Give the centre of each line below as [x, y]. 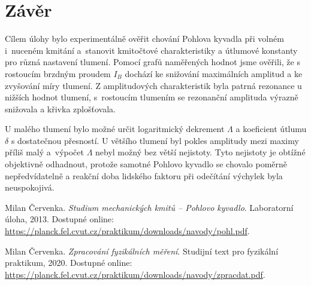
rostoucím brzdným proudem [58, 73]
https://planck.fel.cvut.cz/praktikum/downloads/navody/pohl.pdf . [127, 231]
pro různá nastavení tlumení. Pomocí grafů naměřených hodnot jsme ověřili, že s [153, 62]
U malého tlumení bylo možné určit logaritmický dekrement [115, 129]
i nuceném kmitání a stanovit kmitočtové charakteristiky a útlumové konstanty [151, 50]
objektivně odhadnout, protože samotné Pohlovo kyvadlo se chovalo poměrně [146, 164]
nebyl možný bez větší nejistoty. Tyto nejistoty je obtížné [200, 152]
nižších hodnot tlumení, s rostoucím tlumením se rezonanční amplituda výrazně [152, 97]
